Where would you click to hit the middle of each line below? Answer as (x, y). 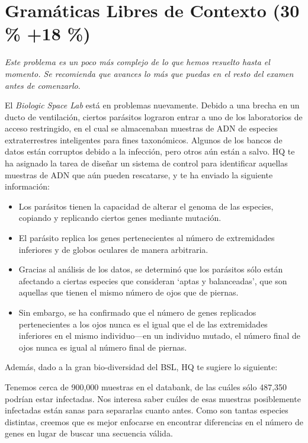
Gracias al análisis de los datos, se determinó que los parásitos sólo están (151, 269)
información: (27, 186)
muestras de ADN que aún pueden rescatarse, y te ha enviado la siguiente (139, 174)
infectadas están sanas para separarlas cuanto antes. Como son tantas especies (147, 410)
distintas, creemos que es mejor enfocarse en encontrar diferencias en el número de (154, 421)
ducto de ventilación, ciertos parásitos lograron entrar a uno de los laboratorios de (154, 116)
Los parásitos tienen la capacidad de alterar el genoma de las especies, (146, 206)
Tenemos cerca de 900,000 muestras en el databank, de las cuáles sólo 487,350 (146, 386)
